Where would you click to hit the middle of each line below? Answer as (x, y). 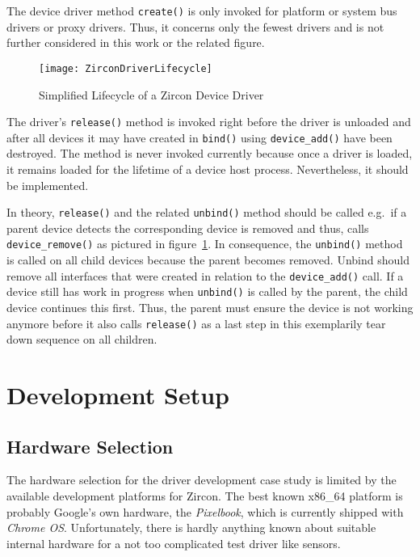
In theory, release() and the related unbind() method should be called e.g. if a (207, 212)
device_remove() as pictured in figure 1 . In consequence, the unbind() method (205, 244)
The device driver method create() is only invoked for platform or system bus (202, 11)
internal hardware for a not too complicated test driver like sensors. (174, 543)
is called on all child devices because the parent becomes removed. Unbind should (208, 260)
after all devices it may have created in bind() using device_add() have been (199, 137)
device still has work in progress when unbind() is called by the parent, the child (207, 291)
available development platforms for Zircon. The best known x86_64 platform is (205, 496)
